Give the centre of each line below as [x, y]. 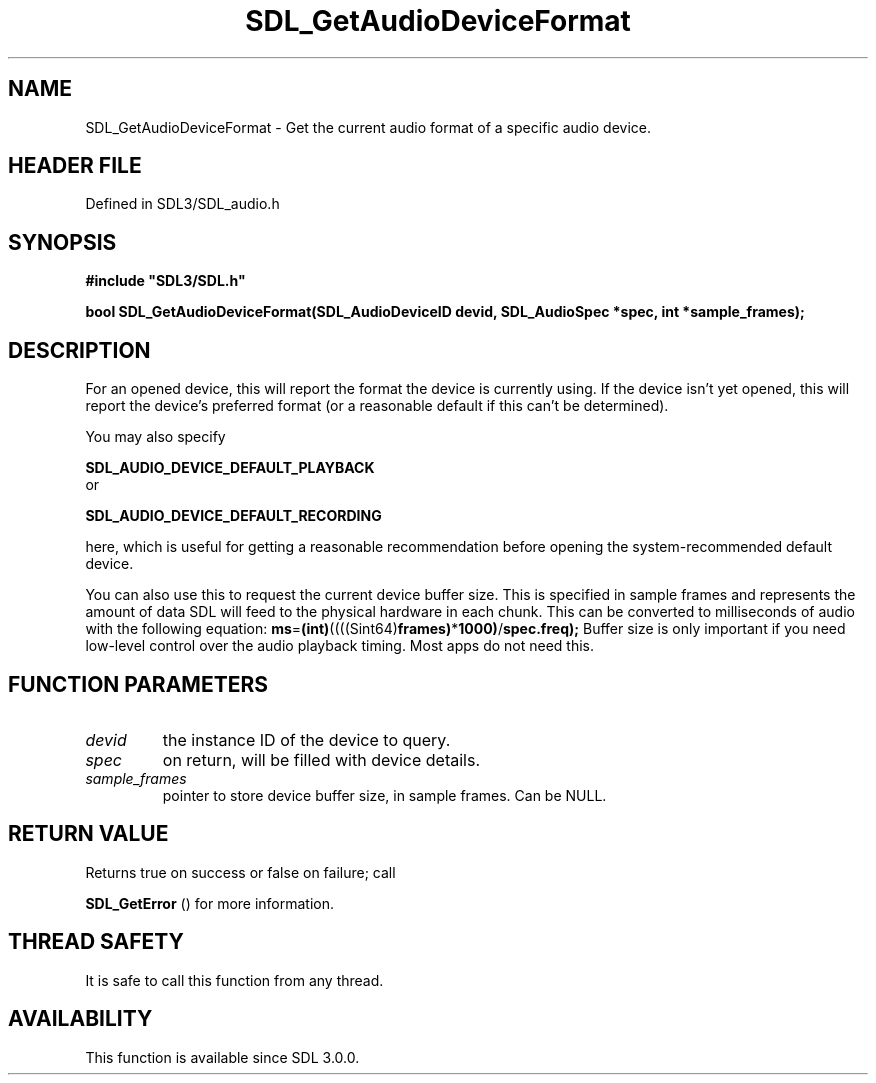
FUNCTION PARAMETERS [138, 684]
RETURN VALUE [88, 834]
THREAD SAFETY [96, 942]
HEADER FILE [75, 166]
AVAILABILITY [80, 1019]
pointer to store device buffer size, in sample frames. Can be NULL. [384, 795]
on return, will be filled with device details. [321, 759]
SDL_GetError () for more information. [210, 903]
